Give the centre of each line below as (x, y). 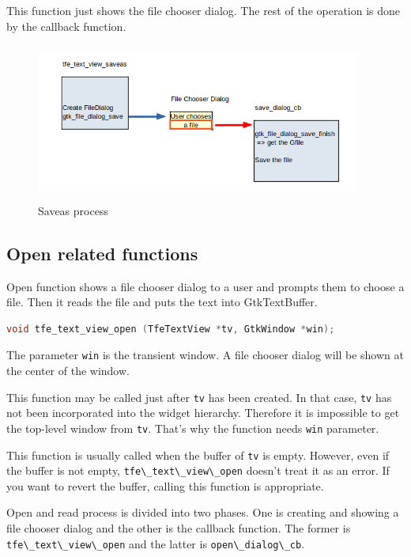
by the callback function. (66, 26)
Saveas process (73, 210)
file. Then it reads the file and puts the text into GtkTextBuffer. (162, 302)
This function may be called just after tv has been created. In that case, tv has (199, 397)
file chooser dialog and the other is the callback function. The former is (179, 528)
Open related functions (102, 253)
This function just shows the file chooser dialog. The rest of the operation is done (204, 10)
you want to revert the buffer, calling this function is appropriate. (165, 485)
